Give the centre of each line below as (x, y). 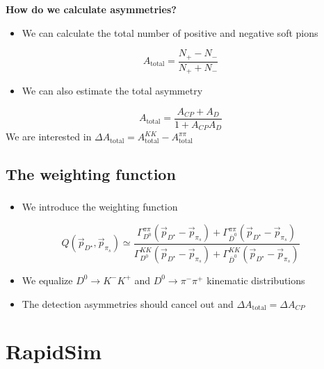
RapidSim (54, 351)
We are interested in (49, 137)
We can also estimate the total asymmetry (112, 91)
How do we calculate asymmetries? (91, 9)
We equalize (47, 280)
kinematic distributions (256, 280)
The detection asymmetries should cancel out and (128, 303)
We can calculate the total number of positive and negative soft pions (170, 32)
